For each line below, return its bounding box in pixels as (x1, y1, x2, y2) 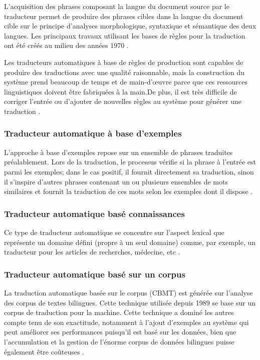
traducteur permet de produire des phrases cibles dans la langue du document (4, 10, 243, 21)
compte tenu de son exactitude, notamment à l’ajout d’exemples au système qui (4, 316, 249, 327)
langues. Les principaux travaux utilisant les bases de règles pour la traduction (4, 30, 245, 40)
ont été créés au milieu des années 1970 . (4, 40, 129, 50)
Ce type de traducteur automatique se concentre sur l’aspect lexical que (4, 226, 224, 237)
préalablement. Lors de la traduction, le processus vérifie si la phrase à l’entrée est (4, 156, 256, 167)
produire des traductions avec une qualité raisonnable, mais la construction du (4, 66, 245, 77)
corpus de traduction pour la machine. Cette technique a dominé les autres (4, 307, 234, 317)
